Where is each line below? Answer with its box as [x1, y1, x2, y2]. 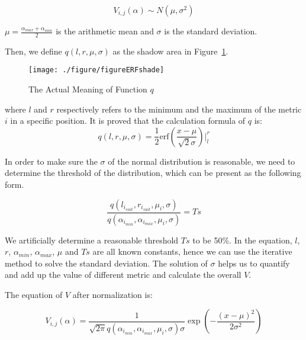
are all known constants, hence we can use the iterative [92, 245, 292, 258]
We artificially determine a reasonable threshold [5, 233, 179, 246]
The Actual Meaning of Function [28, 83, 147, 95]
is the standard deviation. [164, 25, 257, 37]
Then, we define [5, 44, 62, 57]
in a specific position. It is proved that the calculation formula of [10, 114, 246, 127]
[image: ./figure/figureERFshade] [28, 66, 165, 75]
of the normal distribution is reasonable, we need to [108, 155, 295, 167]
